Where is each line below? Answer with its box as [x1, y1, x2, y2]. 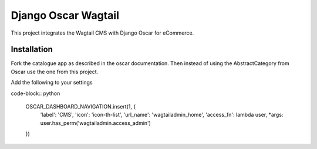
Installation [11, 45, 53, 55]
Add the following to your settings [11, 79, 93, 86]
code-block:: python [11, 90, 60, 97]
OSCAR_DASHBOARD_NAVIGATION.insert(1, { [25, 103, 136, 110]
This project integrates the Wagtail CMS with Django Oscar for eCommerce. [11, 29, 194, 36]
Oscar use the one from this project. [11, 68, 99, 75]
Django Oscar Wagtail [11, 9, 120, 22]
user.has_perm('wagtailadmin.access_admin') [40, 119, 151, 126]
